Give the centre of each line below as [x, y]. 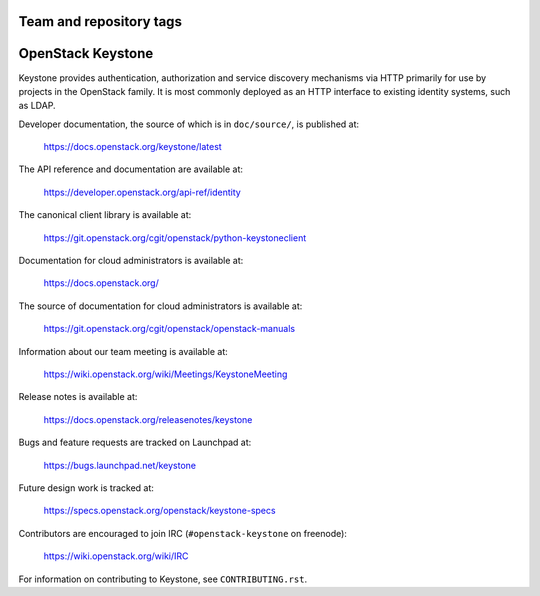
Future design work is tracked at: [86, 487]
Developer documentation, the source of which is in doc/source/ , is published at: [189, 124]
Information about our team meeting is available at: [123, 351]
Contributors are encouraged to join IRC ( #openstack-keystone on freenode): [182, 533]
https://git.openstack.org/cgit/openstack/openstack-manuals [169, 329]
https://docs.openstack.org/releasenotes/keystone [148, 419]
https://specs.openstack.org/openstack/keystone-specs [159, 511]
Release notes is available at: [78, 397]
